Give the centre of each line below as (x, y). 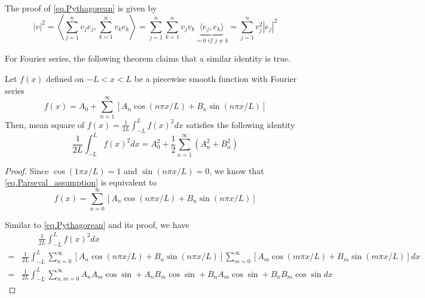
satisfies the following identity (241, 124)
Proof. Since (27, 170)
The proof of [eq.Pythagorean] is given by (81, 8)
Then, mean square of (45, 124)
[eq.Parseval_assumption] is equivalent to (81, 182)
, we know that (237, 170)
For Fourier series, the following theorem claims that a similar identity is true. (148, 58)
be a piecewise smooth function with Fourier (215, 79)
